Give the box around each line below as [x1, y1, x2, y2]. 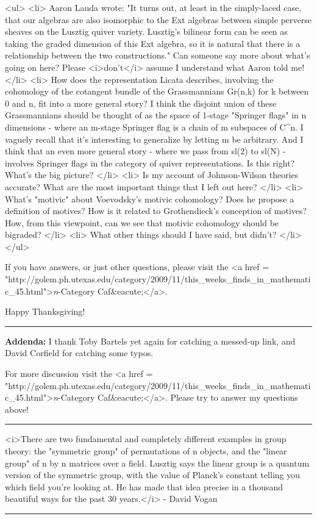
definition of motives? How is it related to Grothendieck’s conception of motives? [5, 204, 307, 217]
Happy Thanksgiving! [5, 305, 85, 318]
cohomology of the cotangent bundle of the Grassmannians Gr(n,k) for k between [5, 85, 309, 98]
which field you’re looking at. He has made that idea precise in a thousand [5, 480, 283, 493]
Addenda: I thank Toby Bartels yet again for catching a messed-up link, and [5, 334, 296, 347]
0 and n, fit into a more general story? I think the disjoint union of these [5, 96, 277, 109]
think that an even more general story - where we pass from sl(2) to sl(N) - [5, 145, 286, 157]
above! [5, 403, 29, 415]
